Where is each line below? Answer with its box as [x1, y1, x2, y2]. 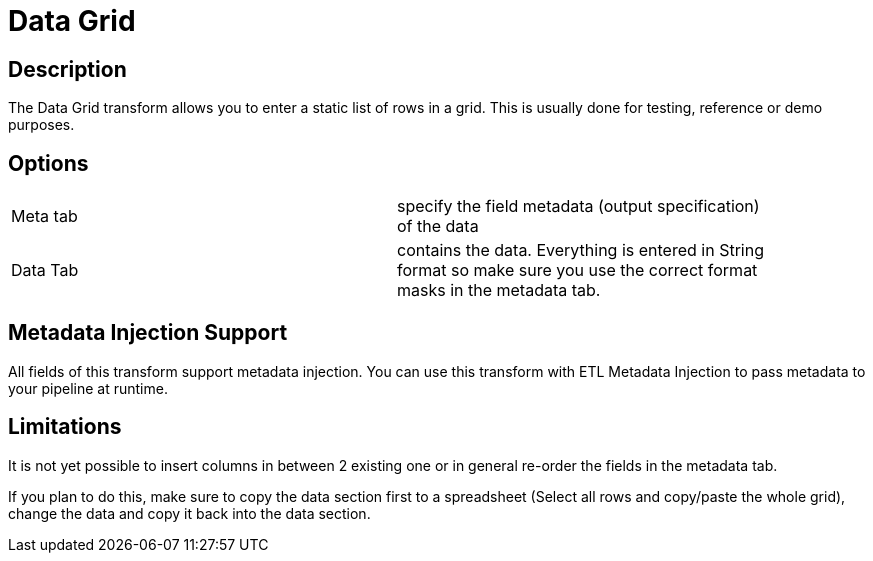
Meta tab [11, 206, 78, 227]
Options [8, 150, 89, 176]
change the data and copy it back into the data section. [8, 504, 371, 522]
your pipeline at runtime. [8, 379, 168, 397]
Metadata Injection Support [8, 320, 288, 346]
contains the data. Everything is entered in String [397, 240, 764, 261]
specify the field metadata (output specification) [397, 196, 760, 217]
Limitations [8, 414, 122, 440]
